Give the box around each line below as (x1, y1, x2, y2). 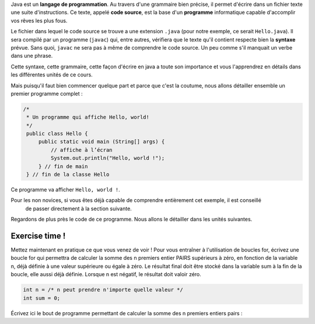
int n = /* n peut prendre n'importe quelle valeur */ (23, 287, 183, 293)
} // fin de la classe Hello (26, 171, 110, 178)
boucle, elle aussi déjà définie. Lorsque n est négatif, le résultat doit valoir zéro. (10, 271, 201, 278)
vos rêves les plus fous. (10, 17, 68, 24)
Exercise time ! (10, 231, 66, 241)
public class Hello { (26, 130, 88, 137)
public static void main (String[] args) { (38, 138, 165, 145)
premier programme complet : (10, 90, 83, 97)
